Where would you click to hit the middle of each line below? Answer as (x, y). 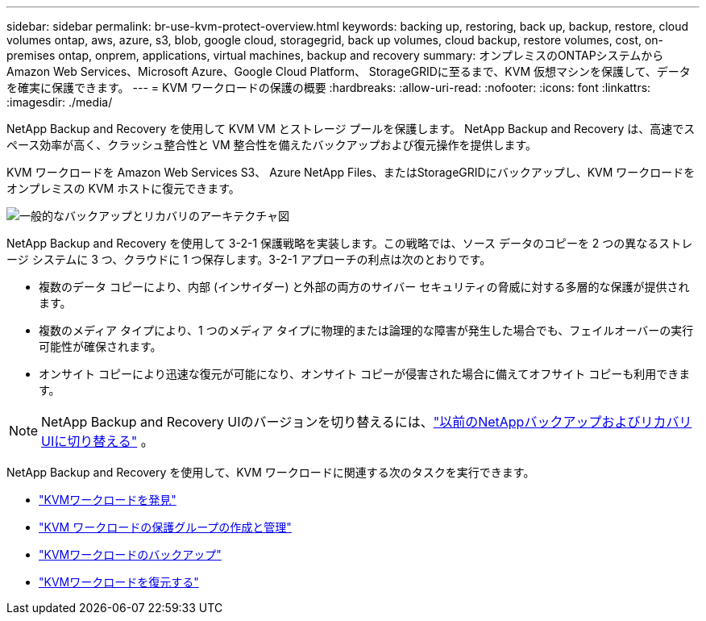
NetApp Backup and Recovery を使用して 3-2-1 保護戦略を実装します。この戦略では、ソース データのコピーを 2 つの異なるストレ (350, 243)
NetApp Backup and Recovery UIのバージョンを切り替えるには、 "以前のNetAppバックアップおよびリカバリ (367, 422)
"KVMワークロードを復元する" (119, 582)
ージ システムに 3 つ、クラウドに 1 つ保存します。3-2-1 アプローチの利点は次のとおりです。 (249, 259)
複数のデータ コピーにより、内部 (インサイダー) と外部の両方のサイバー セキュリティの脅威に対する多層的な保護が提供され (364, 287)
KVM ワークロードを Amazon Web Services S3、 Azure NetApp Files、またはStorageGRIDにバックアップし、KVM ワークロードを (351, 172)
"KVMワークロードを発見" (108, 500)
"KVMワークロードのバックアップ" (130, 554)
